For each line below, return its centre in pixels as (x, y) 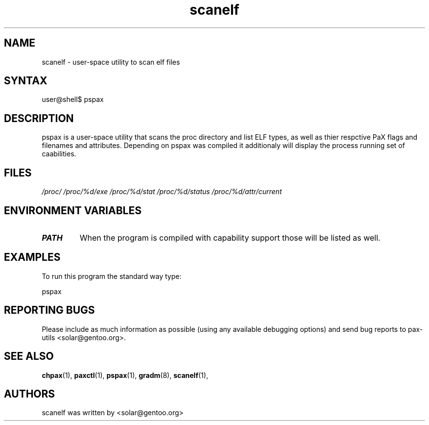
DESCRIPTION (39, 118)
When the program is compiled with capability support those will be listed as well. (230, 237)
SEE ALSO (29, 356)
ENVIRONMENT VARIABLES (73, 210)
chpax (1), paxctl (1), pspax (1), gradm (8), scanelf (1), (125, 375)
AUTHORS (30, 394)
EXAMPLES (32, 257)
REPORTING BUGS (49, 310)
